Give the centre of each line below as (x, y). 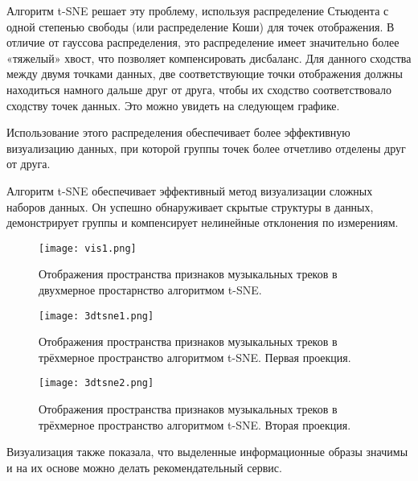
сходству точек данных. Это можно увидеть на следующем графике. (173, 105)
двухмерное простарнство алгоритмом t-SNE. (150, 289)
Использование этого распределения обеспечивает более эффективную (178, 132)
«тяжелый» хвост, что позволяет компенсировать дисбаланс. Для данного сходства (209, 58)
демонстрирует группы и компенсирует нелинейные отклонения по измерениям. (203, 222)
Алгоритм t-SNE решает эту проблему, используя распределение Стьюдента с (198, 10)
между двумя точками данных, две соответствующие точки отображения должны (205, 74)
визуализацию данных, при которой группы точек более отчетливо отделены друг (206, 148)
